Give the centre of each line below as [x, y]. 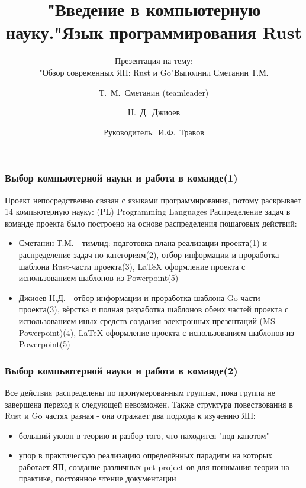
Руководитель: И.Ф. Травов [154, 132]
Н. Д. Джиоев [154, 112]
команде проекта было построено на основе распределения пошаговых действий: [151, 223]
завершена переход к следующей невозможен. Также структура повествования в [149, 404]
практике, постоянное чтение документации [97, 478]
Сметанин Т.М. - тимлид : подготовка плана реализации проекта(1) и [143, 243]
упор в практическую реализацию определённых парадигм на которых [146, 455]
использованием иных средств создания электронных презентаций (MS [147, 320]
